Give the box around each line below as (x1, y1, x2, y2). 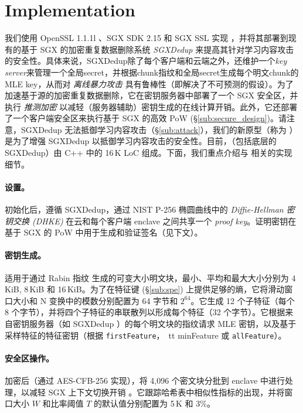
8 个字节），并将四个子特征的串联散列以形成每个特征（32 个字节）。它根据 (5, 306, 285, 318)
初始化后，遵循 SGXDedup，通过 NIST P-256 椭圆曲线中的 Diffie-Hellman (5, 203, 284, 216)
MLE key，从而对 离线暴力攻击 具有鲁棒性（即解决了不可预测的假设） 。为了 (5, 77, 294, 90)
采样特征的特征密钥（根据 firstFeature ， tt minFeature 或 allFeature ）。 (5, 329, 287, 341)
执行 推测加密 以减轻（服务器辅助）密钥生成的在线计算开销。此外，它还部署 (5, 100, 298, 112)
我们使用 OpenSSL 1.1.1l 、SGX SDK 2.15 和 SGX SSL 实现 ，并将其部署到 (5, 32, 288, 44)
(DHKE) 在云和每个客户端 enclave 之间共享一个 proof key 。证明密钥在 (32, 214, 297, 227)
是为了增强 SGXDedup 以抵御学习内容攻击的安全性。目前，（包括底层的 (5, 135, 277, 147)
